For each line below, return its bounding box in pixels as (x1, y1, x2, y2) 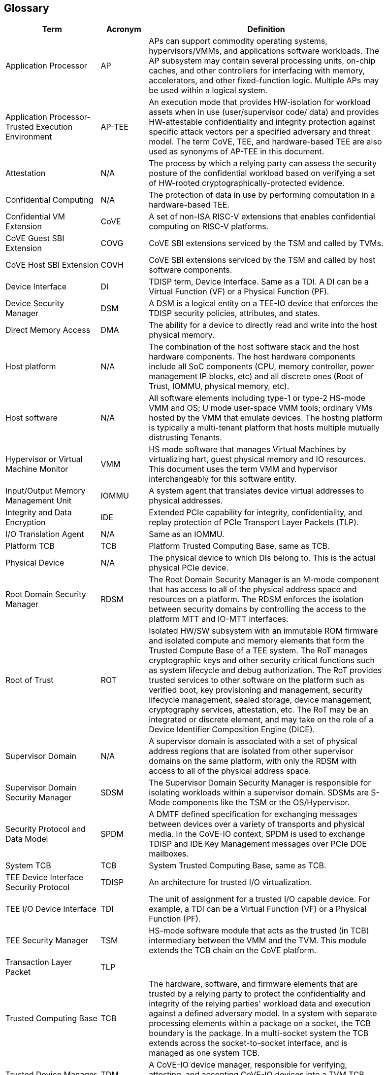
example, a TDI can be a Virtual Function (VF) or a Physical (149, 904, 367, 914)
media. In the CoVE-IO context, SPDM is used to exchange (149, 829, 365, 839)
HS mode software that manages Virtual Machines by (149, 444, 346, 455)
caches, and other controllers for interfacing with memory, (149, 66, 365, 76)
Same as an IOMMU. (149, 529, 225, 539)
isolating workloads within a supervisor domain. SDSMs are (149, 788, 369, 798)
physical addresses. (149, 496, 223, 506)
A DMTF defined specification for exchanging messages (149, 809, 357, 820)
